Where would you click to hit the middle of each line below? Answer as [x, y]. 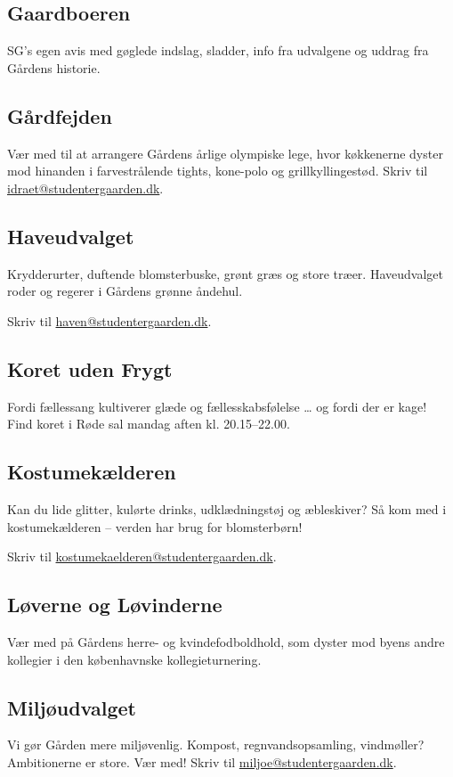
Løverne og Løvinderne [115, 605]
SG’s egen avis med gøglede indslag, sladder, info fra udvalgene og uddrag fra [218, 50]
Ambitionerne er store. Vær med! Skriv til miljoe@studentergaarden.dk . [202, 761]
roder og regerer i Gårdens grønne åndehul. [125, 291]
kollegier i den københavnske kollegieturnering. [134, 659]
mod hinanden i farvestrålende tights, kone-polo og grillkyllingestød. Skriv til [218, 171]
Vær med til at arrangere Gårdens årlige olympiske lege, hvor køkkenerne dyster [225, 153]
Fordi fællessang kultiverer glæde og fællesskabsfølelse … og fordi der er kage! [217, 406]
